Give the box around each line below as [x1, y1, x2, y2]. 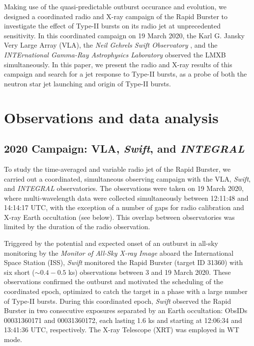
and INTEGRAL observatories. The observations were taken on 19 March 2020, [4, 183, 244, 193]
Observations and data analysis [4, 107, 219, 127]
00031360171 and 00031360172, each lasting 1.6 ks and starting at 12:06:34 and [4, 315, 242, 325]
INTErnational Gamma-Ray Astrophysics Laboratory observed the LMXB [4, 49, 226, 59]
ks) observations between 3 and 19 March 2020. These [68, 266, 231, 277]
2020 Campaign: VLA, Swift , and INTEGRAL [4, 141, 245, 156]
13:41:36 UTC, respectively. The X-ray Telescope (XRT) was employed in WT [4, 324, 239, 335]
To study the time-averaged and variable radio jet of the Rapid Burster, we [4, 163, 231, 174]
